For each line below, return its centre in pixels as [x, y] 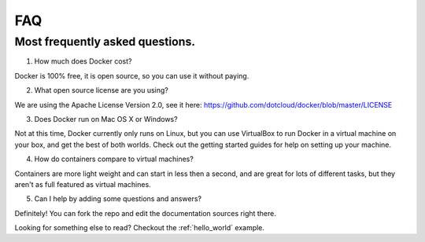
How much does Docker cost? [83, 61]
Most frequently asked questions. [105, 42]
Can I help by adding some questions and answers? [118, 199]
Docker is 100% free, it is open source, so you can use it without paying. [132, 75]
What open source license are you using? [101, 90]
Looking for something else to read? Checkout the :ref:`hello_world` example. [140, 228]
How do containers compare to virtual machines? [114, 159]
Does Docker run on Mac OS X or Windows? [106, 119]
